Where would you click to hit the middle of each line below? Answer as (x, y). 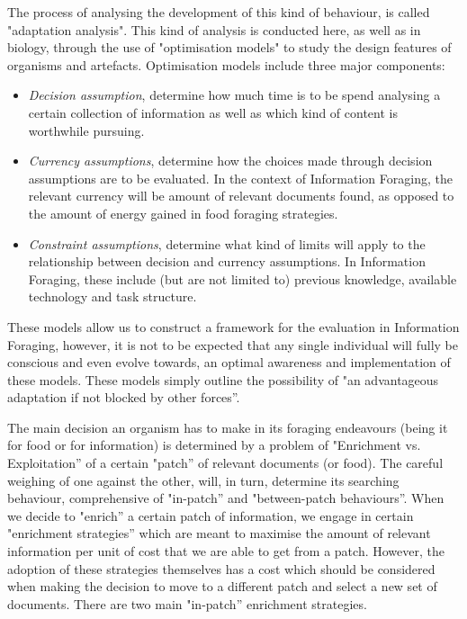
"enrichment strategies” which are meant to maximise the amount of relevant (219, 533)
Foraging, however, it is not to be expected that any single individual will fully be (233, 344)
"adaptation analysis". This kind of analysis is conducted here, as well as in (214, 29)
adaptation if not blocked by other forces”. (124, 397)
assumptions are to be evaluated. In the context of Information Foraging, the (240, 178)
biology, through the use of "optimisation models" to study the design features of (229, 47)
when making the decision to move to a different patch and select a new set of (222, 586)
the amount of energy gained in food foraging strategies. (183, 213)
